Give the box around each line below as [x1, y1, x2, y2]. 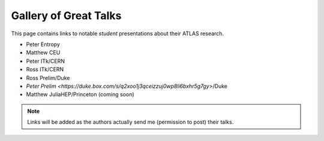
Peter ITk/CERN [26, 57, 65, 65]
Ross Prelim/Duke [26, 74, 70, 81]
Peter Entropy [26, 41, 60, 48]
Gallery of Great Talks [11, 9, 122, 22]
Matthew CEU [26, 49, 61, 56]
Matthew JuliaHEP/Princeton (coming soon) [26, 91, 134, 98]
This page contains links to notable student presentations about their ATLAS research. [11, 30, 224, 37]
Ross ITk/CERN [26, 66, 64, 73]
